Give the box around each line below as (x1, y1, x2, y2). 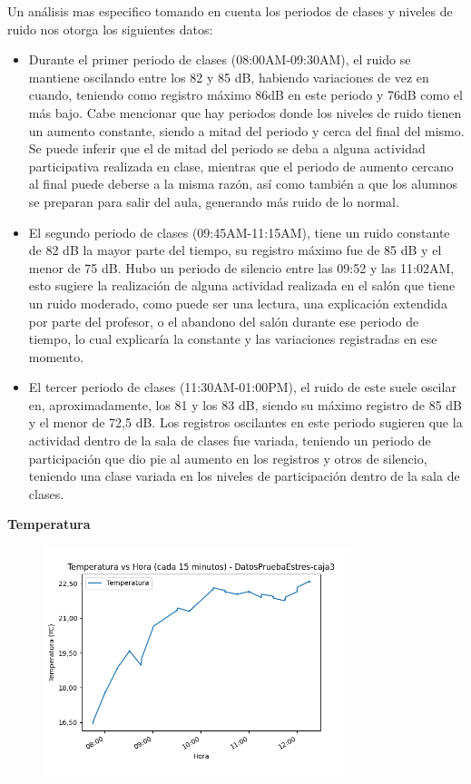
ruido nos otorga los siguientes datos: (7, 19, 213, 38)
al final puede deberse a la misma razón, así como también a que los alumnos (28, 174, 457, 193)
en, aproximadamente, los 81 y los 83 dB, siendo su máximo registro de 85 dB (28, 395, 463, 414)
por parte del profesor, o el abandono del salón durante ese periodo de (28, 311, 419, 330)
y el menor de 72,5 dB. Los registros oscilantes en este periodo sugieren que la (28, 413, 463, 432)
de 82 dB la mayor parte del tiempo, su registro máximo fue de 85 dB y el (28, 240, 442, 260)
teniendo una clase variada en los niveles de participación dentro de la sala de (28, 466, 460, 485)
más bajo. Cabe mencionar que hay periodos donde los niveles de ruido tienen (28, 103, 462, 122)
